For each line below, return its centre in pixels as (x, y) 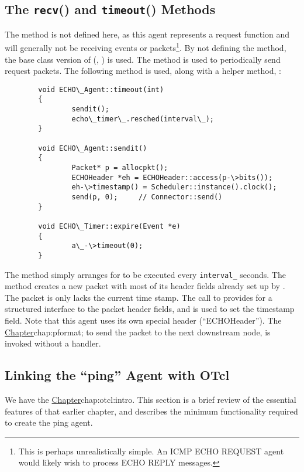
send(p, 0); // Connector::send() (147, 197)
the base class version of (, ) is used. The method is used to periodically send (143, 59)
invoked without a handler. (53, 343)
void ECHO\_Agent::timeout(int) (101, 89)
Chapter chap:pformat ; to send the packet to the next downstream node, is (138, 332)
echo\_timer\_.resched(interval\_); (143, 119)
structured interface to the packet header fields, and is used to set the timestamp (150, 309)
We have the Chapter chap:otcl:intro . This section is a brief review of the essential (151, 400)
